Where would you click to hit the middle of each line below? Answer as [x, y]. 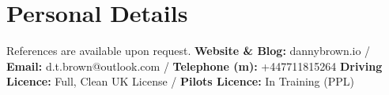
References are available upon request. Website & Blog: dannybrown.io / [189, 51]
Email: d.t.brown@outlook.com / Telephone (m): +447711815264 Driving [194, 66]
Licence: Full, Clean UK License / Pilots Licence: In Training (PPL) [180, 81]
